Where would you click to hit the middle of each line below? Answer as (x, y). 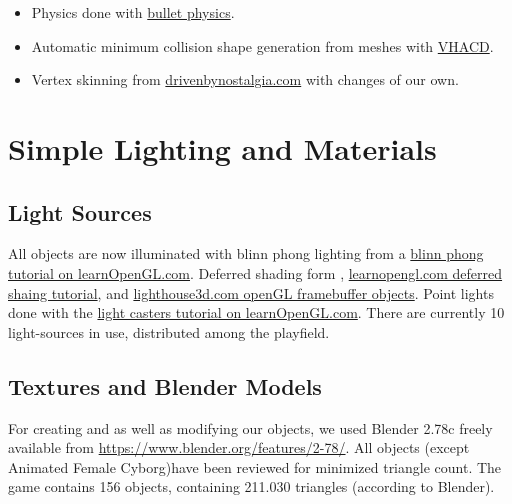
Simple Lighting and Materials (222, 147)
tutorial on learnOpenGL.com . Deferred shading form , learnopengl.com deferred (255, 272)
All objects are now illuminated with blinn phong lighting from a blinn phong (246, 253)
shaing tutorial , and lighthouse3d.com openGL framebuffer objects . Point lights (251, 292)
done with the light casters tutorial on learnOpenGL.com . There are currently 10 (256, 312)
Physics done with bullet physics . (133, 12)
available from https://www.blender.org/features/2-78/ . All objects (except (239, 447)
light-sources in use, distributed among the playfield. (169, 331)
